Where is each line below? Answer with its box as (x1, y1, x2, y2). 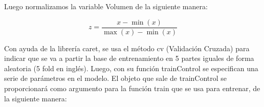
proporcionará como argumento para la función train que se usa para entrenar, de (4, 83, 260, 94)
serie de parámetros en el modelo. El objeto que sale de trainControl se (4, 73, 227, 83)
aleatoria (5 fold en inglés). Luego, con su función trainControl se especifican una (4, 62, 258, 73)
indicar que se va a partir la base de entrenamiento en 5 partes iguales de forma (4, 53, 254, 63)
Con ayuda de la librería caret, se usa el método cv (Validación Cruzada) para (4, 42, 250, 53)
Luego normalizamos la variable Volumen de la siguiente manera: (4, 1, 208, 11)
